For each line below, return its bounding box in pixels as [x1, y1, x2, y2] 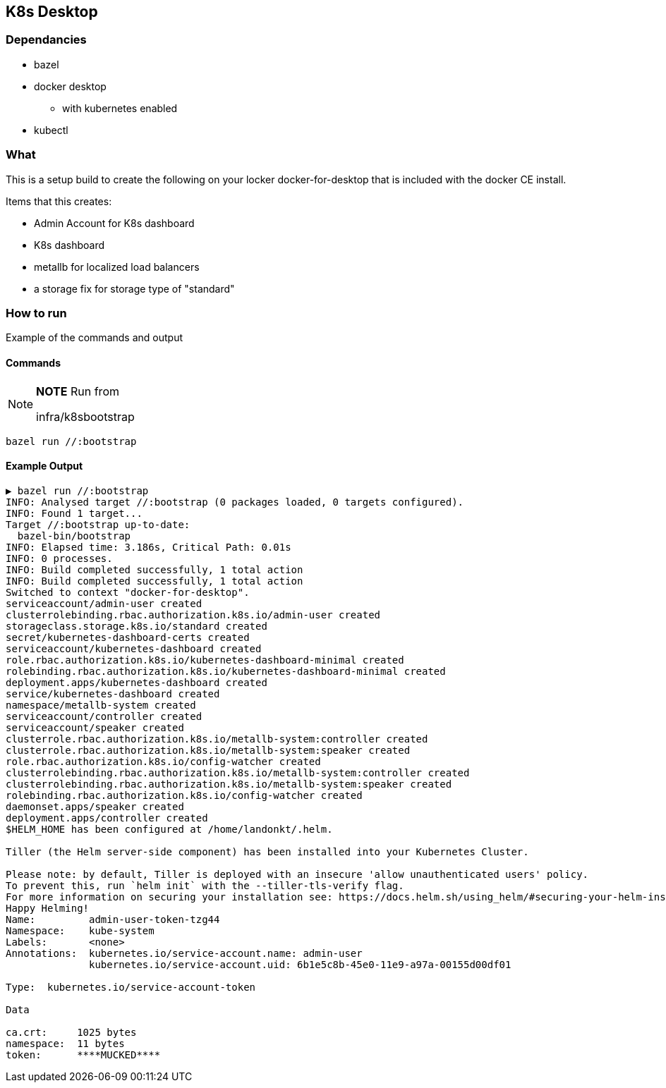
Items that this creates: [6, 195, 112, 207]
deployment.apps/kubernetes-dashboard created [6, 676, 267, 688]
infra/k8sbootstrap [36, 409, 135, 424]
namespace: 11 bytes [6, 1037, 125, 1049]
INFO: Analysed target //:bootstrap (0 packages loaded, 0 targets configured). [6, 496, 464, 508]
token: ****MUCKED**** [6, 1049, 161, 1061]
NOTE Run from [36, 384, 119, 398]
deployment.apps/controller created [6, 812, 208, 824]
